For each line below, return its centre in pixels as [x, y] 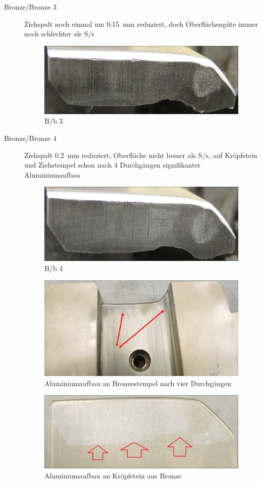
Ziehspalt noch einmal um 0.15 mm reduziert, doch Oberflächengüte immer [141, 23]
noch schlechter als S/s [60, 34]
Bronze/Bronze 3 [30, 7]
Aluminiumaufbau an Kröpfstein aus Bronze [113, 475]
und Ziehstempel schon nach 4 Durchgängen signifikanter [113, 165]
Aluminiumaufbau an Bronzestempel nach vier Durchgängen [138, 383]
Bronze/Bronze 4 [30, 138]
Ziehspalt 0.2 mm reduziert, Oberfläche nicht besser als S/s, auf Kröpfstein [141, 155]
